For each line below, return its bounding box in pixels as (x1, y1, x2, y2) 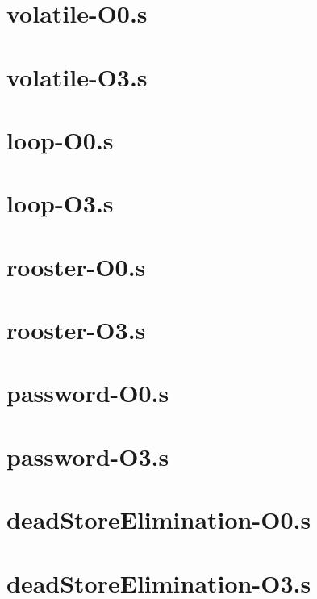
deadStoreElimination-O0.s (6, 503, 311, 536)
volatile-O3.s (6, 60, 148, 93)
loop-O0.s (6, 123, 114, 156)
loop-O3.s (6, 186, 114, 220)
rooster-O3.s (6, 313, 146, 346)
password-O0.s (6, 376, 169, 409)
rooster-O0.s (6, 249, 146, 283)
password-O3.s (6, 439, 169, 472)
